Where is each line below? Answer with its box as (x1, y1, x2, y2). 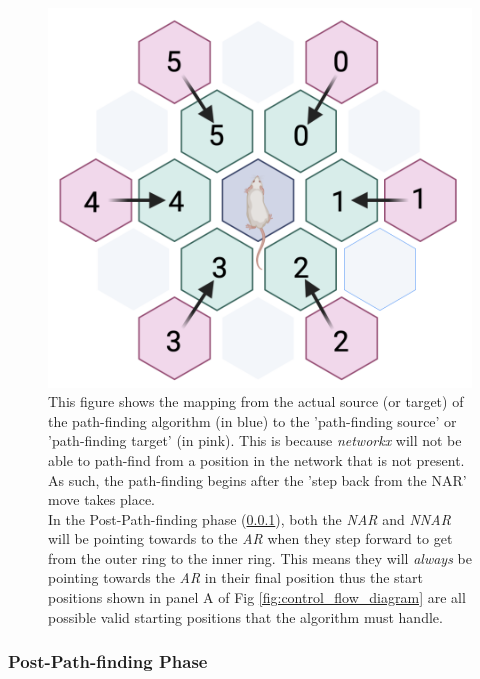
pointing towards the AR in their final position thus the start (48, 567, 423, 588)
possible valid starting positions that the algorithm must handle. (48, 606, 443, 627)
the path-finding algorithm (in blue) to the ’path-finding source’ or (48, 410, 457, 431)
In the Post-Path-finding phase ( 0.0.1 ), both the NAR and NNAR (48, 508, 451, 529)
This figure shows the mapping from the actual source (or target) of (48, 391, 464, 412)
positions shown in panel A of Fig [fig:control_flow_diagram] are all (48, 587, 466, 608)
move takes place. (48, 489, 155, 510)
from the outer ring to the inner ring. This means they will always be (48, 547, 472, 568)
